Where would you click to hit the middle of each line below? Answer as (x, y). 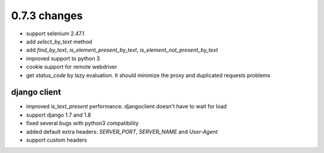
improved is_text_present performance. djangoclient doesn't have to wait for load (127, 106)
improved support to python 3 (63, 58)
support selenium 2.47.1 (55, 33)
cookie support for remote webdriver (72, 67)
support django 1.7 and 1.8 (58, 115)
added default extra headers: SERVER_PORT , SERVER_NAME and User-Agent (122, 131)
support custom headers (56, 140)
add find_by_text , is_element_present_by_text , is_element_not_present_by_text (122, 50)
